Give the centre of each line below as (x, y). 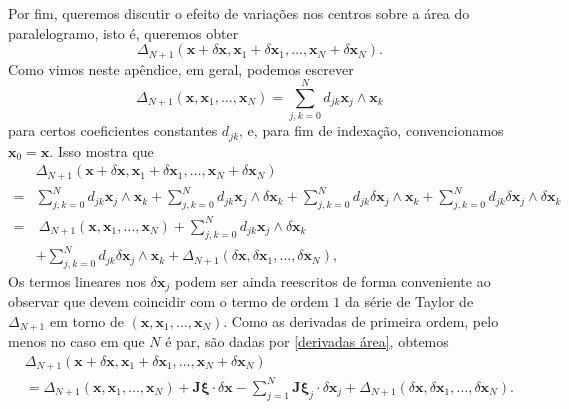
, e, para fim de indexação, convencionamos (371, 130)
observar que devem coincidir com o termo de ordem (168, 301)
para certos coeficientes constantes (113, 130)
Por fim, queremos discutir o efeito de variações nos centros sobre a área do (239, 13)
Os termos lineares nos (77, 280)
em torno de (86, 320)
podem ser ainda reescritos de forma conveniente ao (332, 280)
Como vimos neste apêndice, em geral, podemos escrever (181, 68)
